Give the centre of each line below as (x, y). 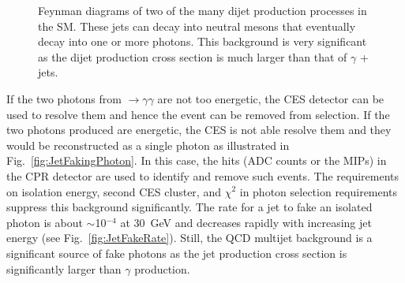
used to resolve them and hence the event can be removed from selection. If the (198, 114)
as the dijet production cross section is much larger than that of (193, 56)
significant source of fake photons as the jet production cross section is (177, 253)
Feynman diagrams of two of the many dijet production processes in (202, 10)
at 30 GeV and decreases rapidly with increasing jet (246, 222)
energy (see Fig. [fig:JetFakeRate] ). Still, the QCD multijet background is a (189, 238)
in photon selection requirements (319, 191)
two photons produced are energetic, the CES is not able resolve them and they (199, 130)
